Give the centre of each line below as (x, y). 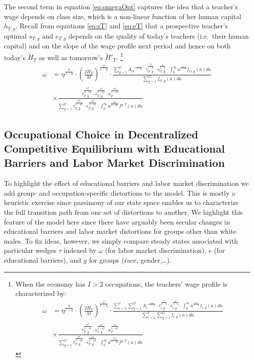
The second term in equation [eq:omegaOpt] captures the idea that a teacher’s (121, 6)
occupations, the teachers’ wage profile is (166, 283)
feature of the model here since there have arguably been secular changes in (117, 221)
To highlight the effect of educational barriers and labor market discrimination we (127, 183)
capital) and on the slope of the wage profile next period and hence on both (117, 46)
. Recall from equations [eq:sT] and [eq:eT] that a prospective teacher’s (122, 26)
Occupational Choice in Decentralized (101, 134)
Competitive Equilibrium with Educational (115, 148)
